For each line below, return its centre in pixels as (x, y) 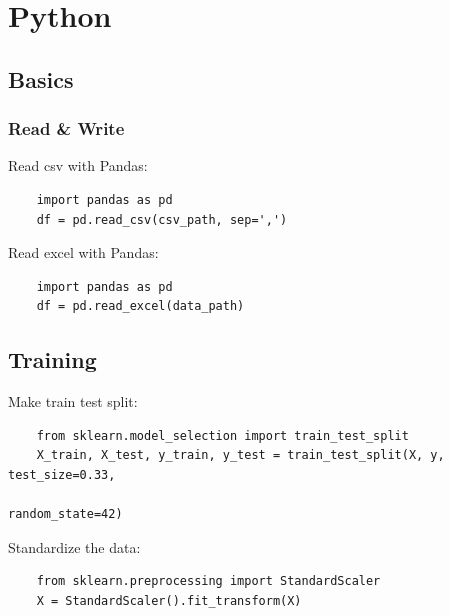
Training (52, 359)
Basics (41, 78)
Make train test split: (73, 401)
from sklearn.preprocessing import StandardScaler (208, 581)
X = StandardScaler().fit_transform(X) (169, 600)
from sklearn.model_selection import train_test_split (222, 435)
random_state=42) (65, 514)
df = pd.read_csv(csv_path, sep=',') (162, 219)
